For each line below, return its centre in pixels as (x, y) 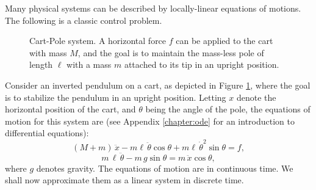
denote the (256, 97)
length (41, 64)
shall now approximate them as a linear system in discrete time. (124, 180)
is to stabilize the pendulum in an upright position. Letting (116, 97)
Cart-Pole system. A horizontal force (98, 41)
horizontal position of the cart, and (70, 109)
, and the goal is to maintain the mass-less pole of (171, 52)
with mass (48, 52)
